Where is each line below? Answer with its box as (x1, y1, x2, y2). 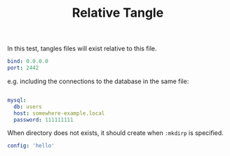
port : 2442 (7, 64, 39, 71)
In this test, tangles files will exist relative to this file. (7, 44, 157, 53)
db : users (13, 103, 42, 110)
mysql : (7, 97, 27, 104)
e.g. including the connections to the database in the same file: (7, 77, 189, 85)
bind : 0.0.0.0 (7, 58, 49, 65)
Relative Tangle (72, 5, 164, 21)
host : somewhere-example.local (13, 110, 105, 117)
